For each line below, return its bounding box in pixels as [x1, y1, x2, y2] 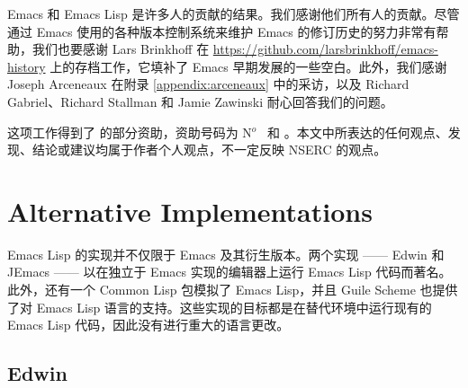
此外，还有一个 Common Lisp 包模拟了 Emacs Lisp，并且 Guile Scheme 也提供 [7, 280, 458, 299]
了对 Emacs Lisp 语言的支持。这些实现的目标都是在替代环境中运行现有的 [7, 297, 432, 316]
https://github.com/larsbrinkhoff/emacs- [212, 40, 438, 58]
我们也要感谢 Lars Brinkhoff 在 [31, 40, 210, 58]
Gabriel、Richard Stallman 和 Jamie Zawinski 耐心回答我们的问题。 [7, 92, 393, 110]
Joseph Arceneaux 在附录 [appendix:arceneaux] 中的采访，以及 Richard [7, 75, 409, 93]
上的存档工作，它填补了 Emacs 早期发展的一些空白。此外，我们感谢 [49, 57, 447, 75]
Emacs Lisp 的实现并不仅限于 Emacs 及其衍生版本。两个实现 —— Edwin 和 [7, 244, 445, 263]
